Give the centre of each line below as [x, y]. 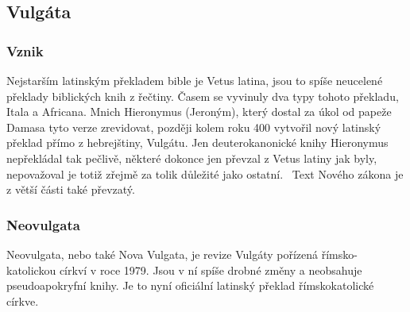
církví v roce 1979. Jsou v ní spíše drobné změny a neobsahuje [211, 270]
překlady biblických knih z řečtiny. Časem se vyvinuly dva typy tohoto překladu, [203, 96]
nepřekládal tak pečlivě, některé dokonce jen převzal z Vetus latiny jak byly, [192, 158]
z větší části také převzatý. [71, 189]
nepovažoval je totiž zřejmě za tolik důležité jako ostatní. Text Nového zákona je [205, 173]
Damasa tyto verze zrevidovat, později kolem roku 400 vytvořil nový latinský [194, 127]
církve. [23, 300]
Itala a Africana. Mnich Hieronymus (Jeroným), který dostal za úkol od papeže [199, 112]
